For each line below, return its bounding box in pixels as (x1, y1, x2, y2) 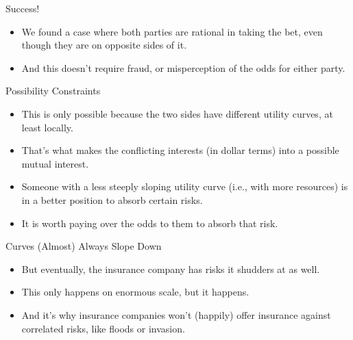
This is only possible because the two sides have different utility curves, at (21, 106, 333, 120)
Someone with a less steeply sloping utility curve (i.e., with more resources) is (21, 179, 348, 194)
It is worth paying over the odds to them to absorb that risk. (21, 215, 278, 230)
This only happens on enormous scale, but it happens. (21, 285, 249, 299)
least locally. (21, 120, 73, 134)
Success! (5, 1, 40, 15)
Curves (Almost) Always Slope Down (5, 239, 162, 253)
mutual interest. (21, 156, 89, 170)
